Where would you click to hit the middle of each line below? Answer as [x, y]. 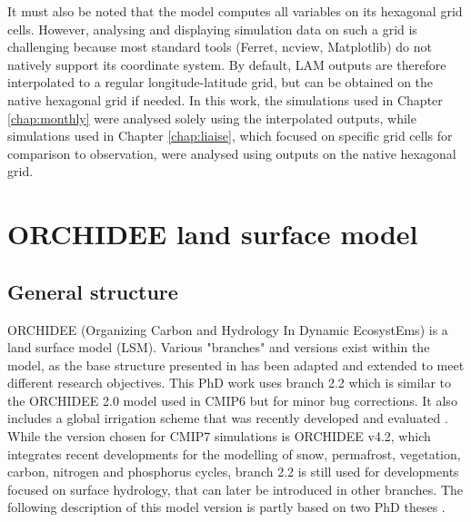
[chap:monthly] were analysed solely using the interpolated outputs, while [212, 118]
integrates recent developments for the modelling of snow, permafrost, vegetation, [234, 453]
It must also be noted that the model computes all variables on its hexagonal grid [235, 11]
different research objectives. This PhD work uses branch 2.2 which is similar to [230, 383]
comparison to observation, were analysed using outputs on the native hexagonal [232, 153]
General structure [93, 291]
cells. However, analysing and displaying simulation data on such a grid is [212, 29]
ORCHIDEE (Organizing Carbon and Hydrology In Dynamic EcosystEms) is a [228, 329]
